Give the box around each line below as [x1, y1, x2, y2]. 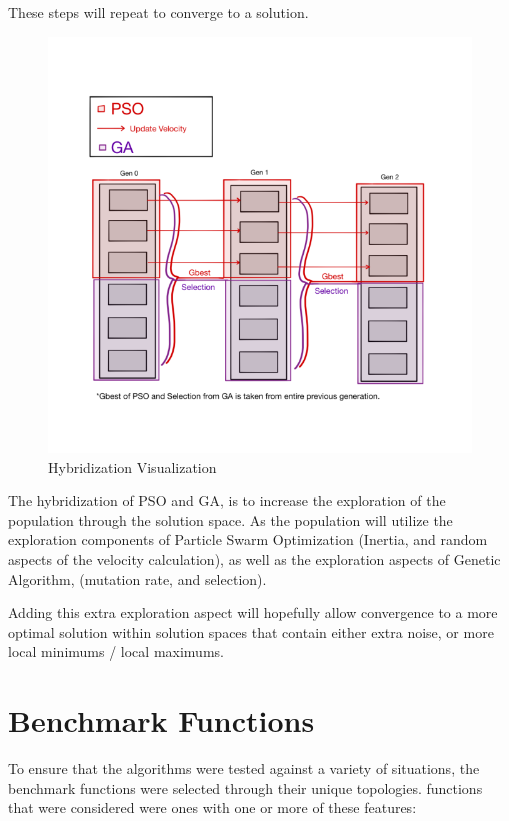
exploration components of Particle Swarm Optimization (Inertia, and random [8, 529, 488, 550]
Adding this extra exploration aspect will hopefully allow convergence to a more [8, 602, 498, 623]
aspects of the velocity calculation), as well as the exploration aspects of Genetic [8, 549, 501, 570]
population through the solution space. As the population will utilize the [8, 509, 453, 530]
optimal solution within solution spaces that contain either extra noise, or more [8, 621, 494, 642]
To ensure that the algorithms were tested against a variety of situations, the [8, 758, 480, 779]
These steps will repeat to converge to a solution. [8, 2, 309, 22]
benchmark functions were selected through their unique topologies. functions [8, 777, 483, 798]
